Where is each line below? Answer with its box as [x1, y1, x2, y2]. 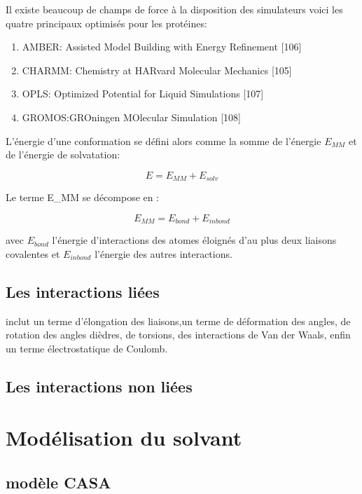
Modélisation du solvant [6, 423, 242, 452]
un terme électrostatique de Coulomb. [6, 341, 168, 355]
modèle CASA [6, 471, 111, 493]
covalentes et [6, 246, 60, 261]
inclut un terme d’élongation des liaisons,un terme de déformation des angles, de [6, 313, 351, 328]
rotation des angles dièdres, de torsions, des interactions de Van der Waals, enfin [6, 327, 351, 342]
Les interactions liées [6, 280, 160, 302]
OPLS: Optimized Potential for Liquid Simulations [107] [22, 86, 264, 101]
